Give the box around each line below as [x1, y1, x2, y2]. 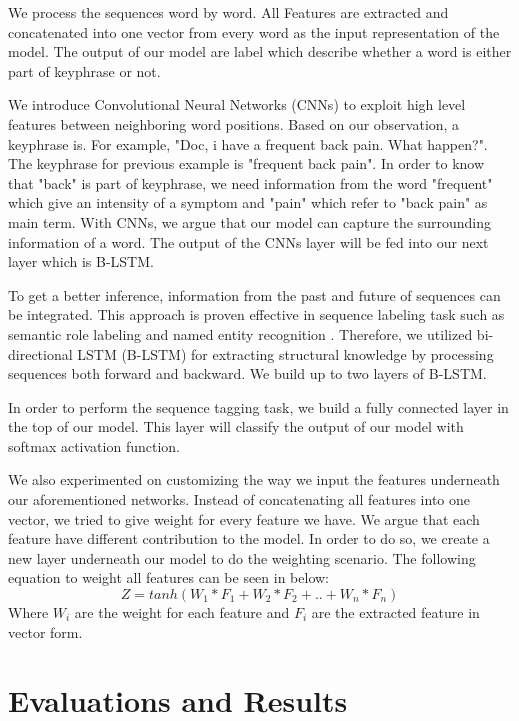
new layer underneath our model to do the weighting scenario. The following [8, 547, 476, 568]
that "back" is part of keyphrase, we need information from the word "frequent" [8, 172, 493, 193]
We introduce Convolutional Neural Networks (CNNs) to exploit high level [8, 94, 466, 115]
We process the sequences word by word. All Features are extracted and [8, 2, 449, 22]
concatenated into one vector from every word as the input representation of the [8, 21, 500, 42]
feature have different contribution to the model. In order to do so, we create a [8, 528, 490, 549]
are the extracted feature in [311, 602, 480, 623]
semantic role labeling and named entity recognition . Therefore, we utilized [8, 323, 473, 344]
